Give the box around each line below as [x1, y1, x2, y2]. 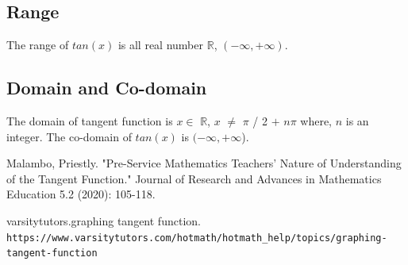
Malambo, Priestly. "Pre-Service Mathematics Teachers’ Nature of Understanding [6, 155, 402, 171]
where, [300, 113, 333, 129]
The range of [6, 36, 69, 53]
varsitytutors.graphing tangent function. [6, 212, 201, 229]
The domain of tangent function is [6, 113, 173, 129]
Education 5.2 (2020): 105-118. [6, 186, 156, 202]
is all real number [117, 36, 203, 53]
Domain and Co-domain [6, 75, 207, 100]
